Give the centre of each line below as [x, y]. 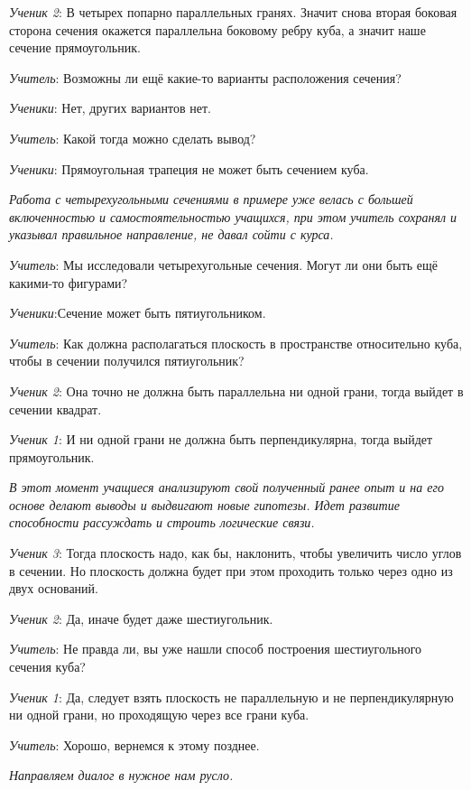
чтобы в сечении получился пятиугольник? [127, 361]
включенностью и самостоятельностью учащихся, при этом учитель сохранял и [233, 216]
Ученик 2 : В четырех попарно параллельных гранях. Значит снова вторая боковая [233, 12]
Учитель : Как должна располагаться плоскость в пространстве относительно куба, [236, 343]
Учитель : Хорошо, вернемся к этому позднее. [134, 744]
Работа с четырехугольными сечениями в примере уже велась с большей [211, 199]
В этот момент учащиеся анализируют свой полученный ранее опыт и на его [226, 487]
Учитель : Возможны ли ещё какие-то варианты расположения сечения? [205, 77]
